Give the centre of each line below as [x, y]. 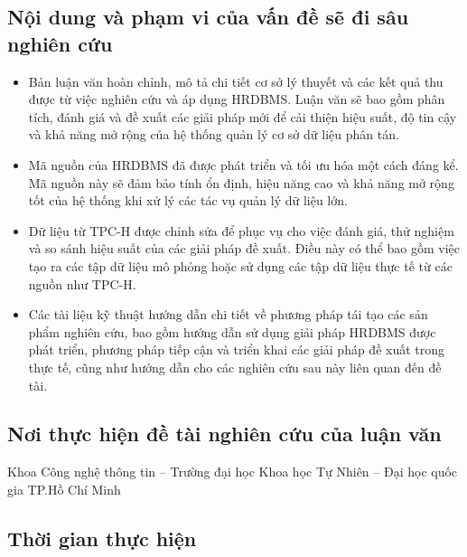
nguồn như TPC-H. [82, 283]
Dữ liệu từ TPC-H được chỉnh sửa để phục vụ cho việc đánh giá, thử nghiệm [241, 230]
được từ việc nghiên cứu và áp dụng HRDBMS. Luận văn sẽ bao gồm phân [237, 99]
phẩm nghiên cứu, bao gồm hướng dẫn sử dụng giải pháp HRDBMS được [232, 331]
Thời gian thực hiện [102, 538]
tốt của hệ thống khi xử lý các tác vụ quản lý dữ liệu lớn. [188, 200]
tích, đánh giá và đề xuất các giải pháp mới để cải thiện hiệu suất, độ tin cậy [243, 116]
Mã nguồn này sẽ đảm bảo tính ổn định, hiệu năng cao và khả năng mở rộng [241, 182]
